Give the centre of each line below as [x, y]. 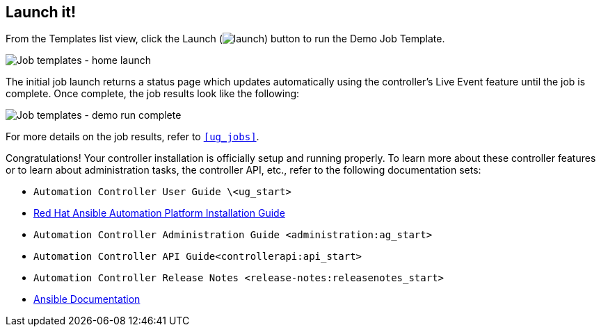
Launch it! [41, 12]
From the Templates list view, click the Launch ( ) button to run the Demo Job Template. [225, 39]
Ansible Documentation [87, 299]
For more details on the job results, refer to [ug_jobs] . [133, 137]
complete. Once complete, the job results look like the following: [153, 94]
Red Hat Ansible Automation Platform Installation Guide [159, 213]
